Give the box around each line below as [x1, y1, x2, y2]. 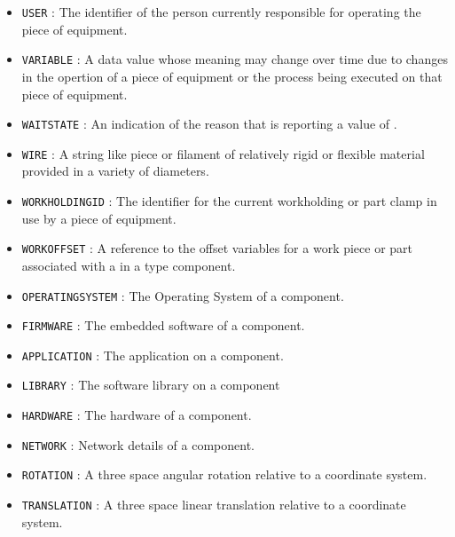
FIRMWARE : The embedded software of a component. [21, 316, 305, 335]
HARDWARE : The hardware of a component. [21, 406, 252, 424]
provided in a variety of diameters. [21, 162, 209, 180]
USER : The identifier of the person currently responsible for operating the [21, 3, 421, 20]
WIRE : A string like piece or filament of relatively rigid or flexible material [21, 144, 425, 162]
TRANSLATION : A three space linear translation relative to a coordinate [21, 495, 406, 514]
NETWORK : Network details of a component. [21, 435, 255, 454]
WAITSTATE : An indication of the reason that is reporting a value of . [21, 115, 397, 133]
